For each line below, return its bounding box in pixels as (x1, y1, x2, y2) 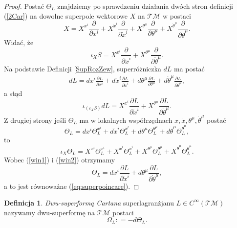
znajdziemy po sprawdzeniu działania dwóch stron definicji (57, 1, 233, 11)
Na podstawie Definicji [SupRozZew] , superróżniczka (4, 64, 161, 74)
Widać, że (4, 37, 34, 47)
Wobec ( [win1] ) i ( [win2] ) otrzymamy (4, 155, 115, 165)
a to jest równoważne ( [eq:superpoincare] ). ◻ (4, 181, 139, 191)
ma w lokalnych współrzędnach (79, 114, 172, 125)
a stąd (4, 88, 22, 98)
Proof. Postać (4, 1, 44, 11)
